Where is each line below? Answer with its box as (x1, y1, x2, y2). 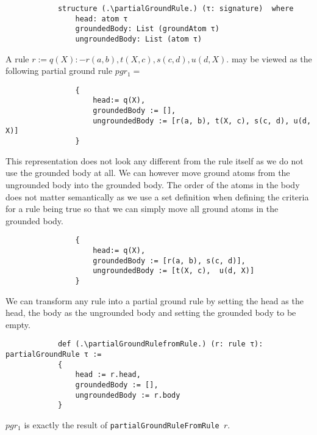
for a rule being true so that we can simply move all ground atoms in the (5, 202, 279, 215)
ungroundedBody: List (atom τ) (75, 34, 202, 43)
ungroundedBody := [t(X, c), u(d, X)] (93, 266, 255, 276)
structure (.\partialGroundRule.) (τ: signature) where (57, 4, 294, 13)
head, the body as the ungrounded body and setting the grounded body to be (5, 306, 296, 319)
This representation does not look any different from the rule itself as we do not (5, 154, 304, 167)
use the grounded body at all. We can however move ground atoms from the (5, 166, 290, 179)
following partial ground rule (5, 64, 113, 77)
